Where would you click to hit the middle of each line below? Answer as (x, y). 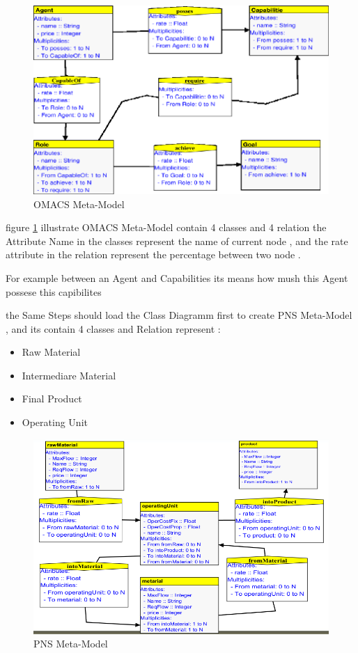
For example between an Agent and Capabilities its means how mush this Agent (177, 277)
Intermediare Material (69, 375)
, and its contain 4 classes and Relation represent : (113, 328)
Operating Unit (55, 422)
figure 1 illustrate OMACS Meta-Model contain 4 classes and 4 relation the (166, 227)
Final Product (52, 399)
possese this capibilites (54, 291)
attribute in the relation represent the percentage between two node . (153, 254)
